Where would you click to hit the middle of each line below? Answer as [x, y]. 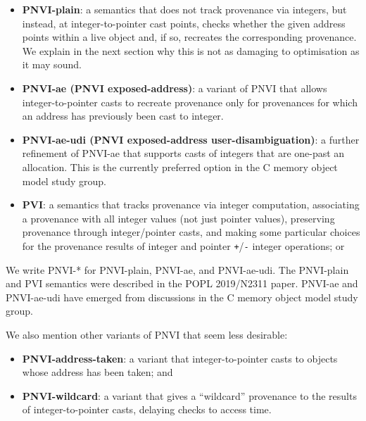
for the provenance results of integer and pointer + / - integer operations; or [183, 245]
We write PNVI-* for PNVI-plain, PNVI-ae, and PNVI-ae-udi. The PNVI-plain [177, 269]
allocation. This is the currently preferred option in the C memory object [180, 166]
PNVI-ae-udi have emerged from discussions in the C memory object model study [182, 297]
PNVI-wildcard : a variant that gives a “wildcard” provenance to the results [189, 395]
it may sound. [52, 64]
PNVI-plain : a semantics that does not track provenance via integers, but [184, 9]
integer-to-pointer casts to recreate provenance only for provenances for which [190, 102]
